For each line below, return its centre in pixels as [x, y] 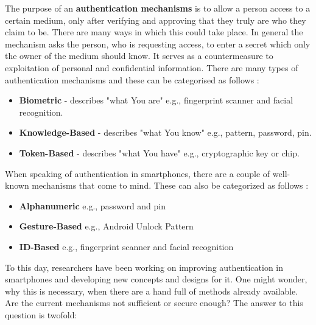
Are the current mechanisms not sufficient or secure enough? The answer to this [154, 303]
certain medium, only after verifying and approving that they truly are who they [156, 20]
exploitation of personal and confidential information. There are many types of [152, 67]
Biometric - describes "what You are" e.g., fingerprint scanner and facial [156, 100]
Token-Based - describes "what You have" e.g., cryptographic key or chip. [159, 152]
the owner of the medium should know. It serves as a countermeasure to [139, 56]
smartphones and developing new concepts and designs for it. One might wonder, [156, 279]
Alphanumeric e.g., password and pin [93, 205]
